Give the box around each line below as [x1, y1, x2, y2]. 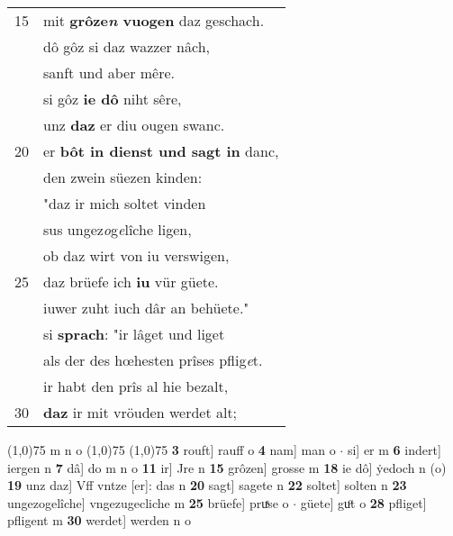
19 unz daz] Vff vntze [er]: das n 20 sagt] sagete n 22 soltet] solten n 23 [7, 476, 407, 495]
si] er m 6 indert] [347, 441, 441, 459]
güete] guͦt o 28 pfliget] [300, 493, 427, 512]
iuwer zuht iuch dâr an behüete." [43, 297, 249, 318]
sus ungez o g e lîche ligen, [43, 219, 192, 240]
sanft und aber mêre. [43, 62, 175, 83]
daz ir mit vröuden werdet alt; [43, 402, 238, 422]
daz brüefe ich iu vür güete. [43, 271, 219, 292]
